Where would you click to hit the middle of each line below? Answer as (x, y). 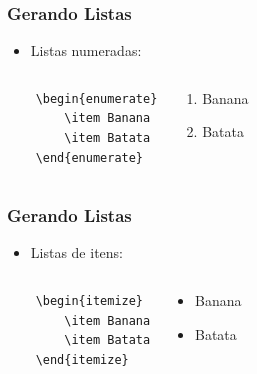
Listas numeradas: (86, 50)
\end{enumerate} (89, 157)
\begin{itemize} (89, 301)
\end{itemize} (82, 359)
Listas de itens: (76, 252)
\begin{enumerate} (96, 98)
